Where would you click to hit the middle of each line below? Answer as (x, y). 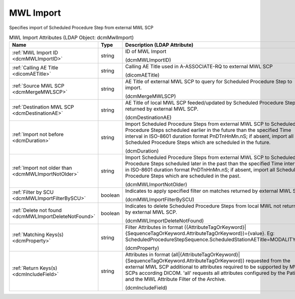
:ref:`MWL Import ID (35, 53)
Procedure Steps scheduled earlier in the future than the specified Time (208, 130)
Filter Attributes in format (154, 227)
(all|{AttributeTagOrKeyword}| (206, 255)
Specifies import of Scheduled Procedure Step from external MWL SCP (81, 28)
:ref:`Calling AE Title (35, 68)
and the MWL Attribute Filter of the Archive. (176, 279)
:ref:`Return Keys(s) (35, 268)
